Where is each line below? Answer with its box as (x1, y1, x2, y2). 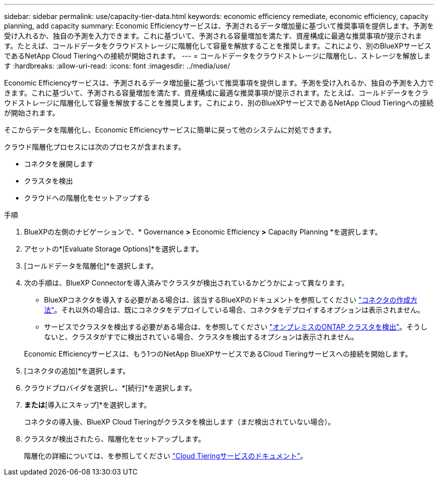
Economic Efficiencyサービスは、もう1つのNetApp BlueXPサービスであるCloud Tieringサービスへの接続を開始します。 (24, 349, 412, 358)
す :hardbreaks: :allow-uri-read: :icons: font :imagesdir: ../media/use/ (4, 61, 230, 70)
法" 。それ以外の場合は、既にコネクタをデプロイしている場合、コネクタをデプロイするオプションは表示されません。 (44, 305, 424, 314)
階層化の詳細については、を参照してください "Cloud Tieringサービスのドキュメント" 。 (24, 451, 307, 460)
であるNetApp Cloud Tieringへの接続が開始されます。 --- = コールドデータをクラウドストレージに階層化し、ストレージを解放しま (4, 51, 431, 60)
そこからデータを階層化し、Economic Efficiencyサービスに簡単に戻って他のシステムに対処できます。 (4, 125, 336, 134)
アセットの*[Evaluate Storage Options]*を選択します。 (24, 244, 203, 253)
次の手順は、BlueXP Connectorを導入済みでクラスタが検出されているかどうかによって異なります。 (24, 278, 349, 287)
